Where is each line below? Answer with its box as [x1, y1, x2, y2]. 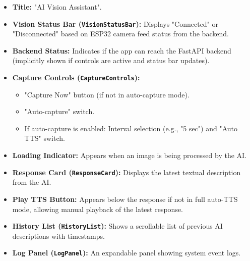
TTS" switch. [24, 133, 65, 143]
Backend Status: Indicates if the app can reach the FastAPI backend [12, 45, 231, 56]
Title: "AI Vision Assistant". [12, 2, 102, 12]
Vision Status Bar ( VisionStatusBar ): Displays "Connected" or [12, 18, 219, 29]
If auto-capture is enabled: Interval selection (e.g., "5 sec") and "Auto [24, 123, 237, 133]
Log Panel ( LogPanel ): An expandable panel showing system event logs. [12, 247, 241, 258]
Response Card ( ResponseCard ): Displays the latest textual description [12, 167, 241, 177]
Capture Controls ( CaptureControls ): [12, 72, 140, 83]
